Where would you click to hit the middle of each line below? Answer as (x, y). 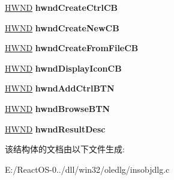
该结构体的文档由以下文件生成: (65, 149)
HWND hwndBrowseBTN (58, 108)
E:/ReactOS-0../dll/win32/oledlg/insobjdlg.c (87, 169)
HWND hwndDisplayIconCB (63, 68)
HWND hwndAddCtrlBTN (60, 88)
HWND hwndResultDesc (55, 129)
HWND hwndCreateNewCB (62, 27)
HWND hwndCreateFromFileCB (72, 48)
